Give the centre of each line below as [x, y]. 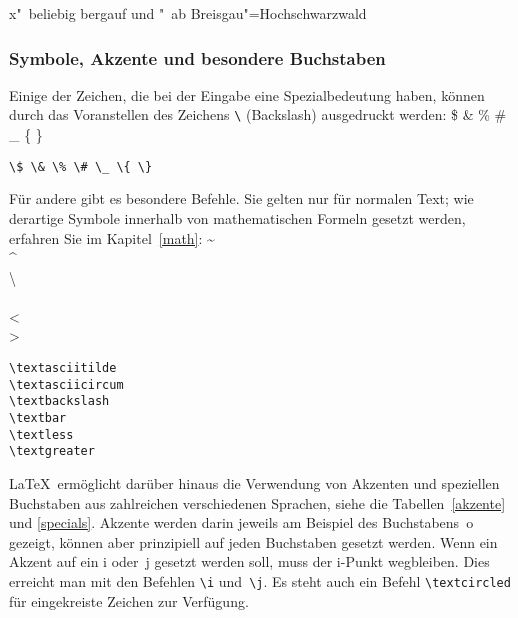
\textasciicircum [66, 384]
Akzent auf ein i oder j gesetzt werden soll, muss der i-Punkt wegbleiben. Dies [249, 561]
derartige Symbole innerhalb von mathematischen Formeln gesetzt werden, [237, 217]
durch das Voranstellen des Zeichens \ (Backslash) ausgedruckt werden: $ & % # [258, 114]
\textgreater [52, 451]
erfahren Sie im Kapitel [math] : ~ [112, 237]
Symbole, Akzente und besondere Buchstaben [197, 57]
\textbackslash [59, 401]
